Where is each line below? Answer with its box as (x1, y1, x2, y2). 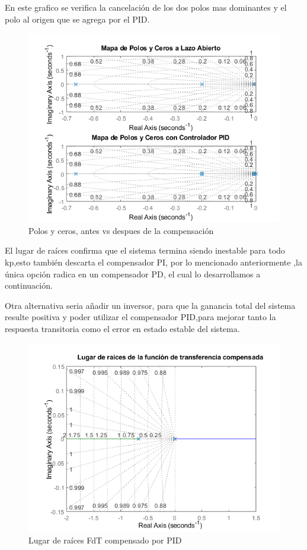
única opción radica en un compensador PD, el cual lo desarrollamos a (5, 267, 261, 280)
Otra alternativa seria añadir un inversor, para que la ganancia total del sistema (5, 299, 296, 311)
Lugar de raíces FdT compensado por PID (28, 534, 182, 546)
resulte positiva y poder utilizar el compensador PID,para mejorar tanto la (5, 311, 276, 323)
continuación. (5, 279, 53, 292)
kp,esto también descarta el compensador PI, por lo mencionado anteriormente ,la (5, 255, 302, 268)
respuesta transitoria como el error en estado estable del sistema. (5, 322, 240, 334)
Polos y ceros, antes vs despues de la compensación (28, 224, 214, 236)
